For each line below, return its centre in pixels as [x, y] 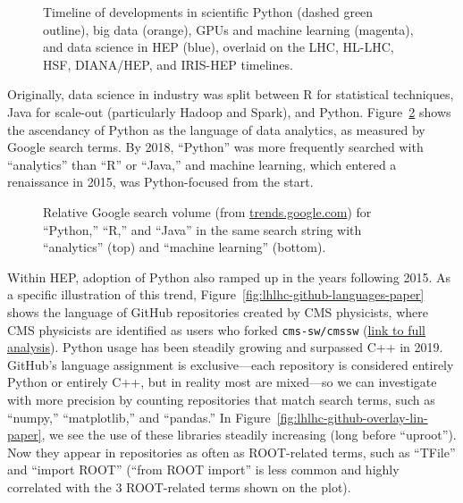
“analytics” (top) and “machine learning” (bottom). [185, 247]
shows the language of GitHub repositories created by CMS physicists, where [218, 311]
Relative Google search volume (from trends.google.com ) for [207, 211]
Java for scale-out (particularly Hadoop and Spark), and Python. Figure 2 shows [229, 111]
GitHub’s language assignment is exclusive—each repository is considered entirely [231, 364]
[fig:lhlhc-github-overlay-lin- [352, 417]
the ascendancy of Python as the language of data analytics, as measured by [216, 129]
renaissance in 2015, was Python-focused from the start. [160, 182]
